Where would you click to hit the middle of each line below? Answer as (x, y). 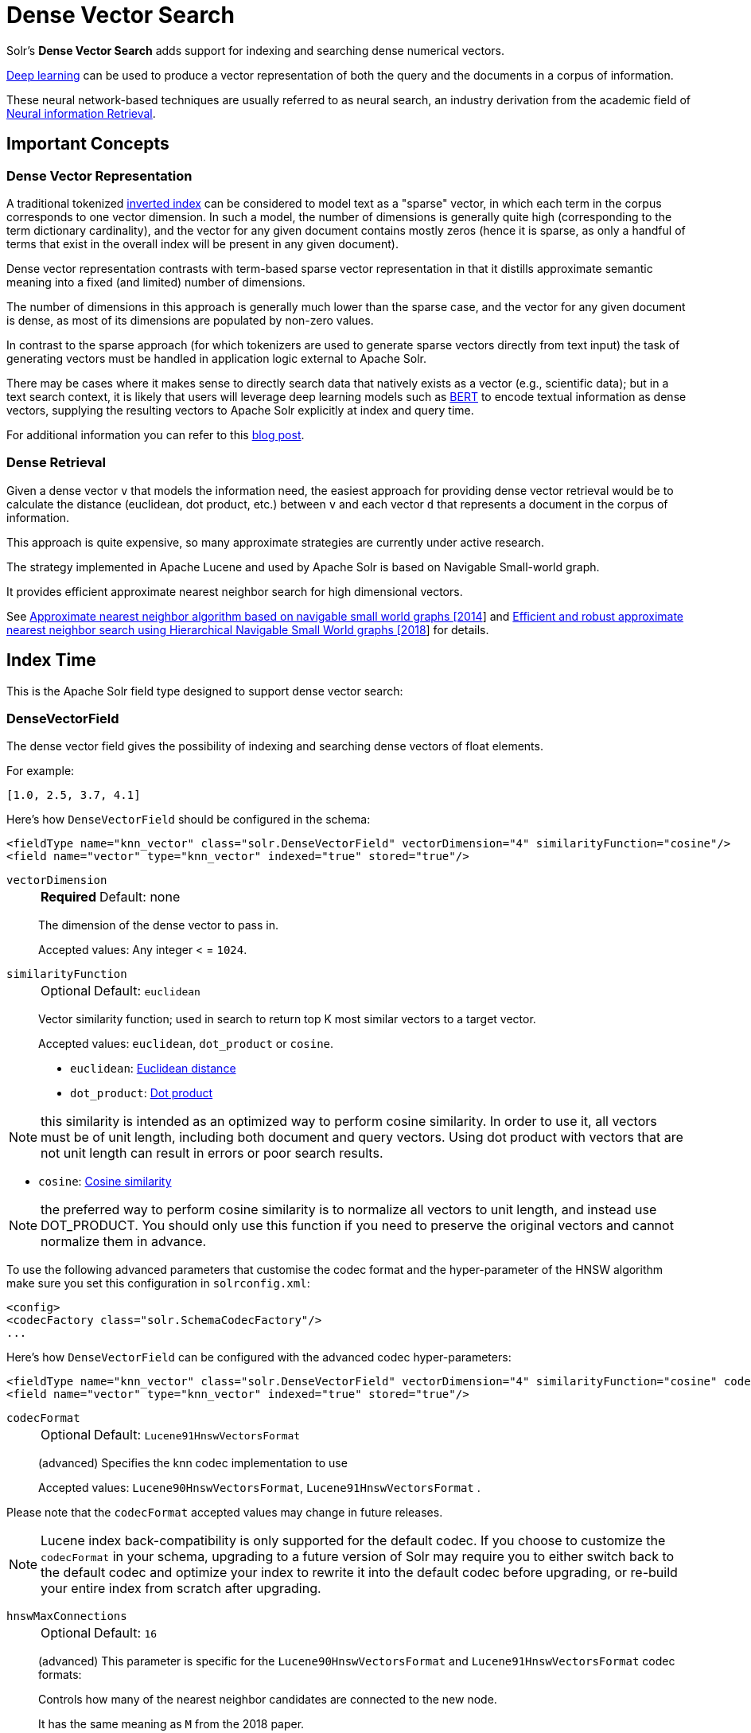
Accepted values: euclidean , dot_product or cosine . (186, 1044)
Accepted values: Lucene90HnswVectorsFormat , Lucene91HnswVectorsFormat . (259, 1488)
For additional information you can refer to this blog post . (156, 434)
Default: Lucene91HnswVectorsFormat (197, 1435)
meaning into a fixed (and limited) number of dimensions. (156, 282)
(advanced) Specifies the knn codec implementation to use (193, 1463)
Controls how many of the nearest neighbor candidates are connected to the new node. (268, 1700)
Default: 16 (126, 1633)
